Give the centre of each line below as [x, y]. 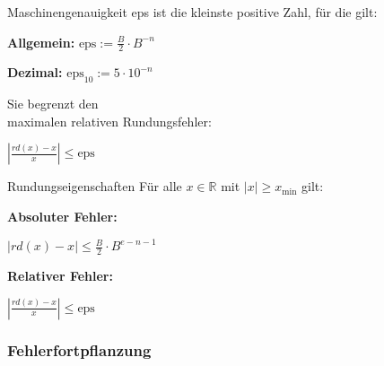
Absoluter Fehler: [62, 216]
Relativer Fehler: [60, 275]
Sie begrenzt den [53, 104]
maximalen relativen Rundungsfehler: [109, 121]
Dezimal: [35, 72]
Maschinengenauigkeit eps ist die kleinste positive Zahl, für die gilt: [192, 12]
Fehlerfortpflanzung [79, 350]
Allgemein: [41, 42]
